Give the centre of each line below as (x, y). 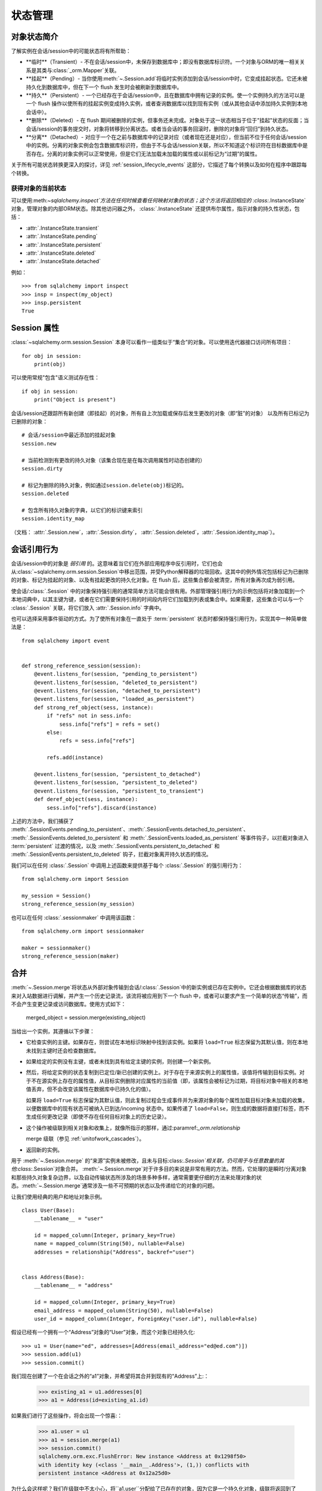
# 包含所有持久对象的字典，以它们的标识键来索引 (82, 510)
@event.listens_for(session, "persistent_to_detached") (117, 774)
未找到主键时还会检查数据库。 (63, 1050)
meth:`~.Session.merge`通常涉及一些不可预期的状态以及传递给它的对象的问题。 (120, 1186)
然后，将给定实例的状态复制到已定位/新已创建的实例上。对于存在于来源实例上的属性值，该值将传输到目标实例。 (163, 1072)
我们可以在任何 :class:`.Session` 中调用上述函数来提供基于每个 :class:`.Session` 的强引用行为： (127, 865)
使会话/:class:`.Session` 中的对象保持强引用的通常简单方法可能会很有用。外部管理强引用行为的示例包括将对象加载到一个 (158, 591)
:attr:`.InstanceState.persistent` (64, 245)
